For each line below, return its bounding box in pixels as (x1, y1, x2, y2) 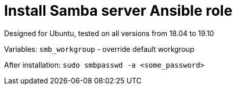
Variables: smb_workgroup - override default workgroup (4, 44, 194, 53)
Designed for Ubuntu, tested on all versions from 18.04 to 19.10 (4, 28, 214, 38)
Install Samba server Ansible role (4, 2, 232, 19)
